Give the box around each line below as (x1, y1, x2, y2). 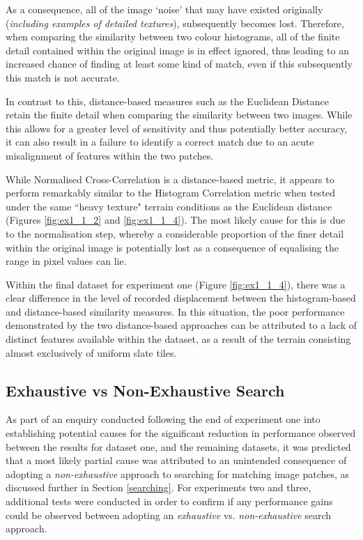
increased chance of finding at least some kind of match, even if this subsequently (6, 56, 353, 71)
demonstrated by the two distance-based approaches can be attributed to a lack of (6, 318, 357, 332)
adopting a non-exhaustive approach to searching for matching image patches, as (6, 466, 350, 481)
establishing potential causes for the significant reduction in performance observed (6, 426, 356, 440)
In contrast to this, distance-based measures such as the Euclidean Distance (6, 93, 329, 108)
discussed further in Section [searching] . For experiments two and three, (6, 480, 311, 495)
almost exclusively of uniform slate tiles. (6, 345, 177, 360)
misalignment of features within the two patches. (6, 148, 214, 162)
